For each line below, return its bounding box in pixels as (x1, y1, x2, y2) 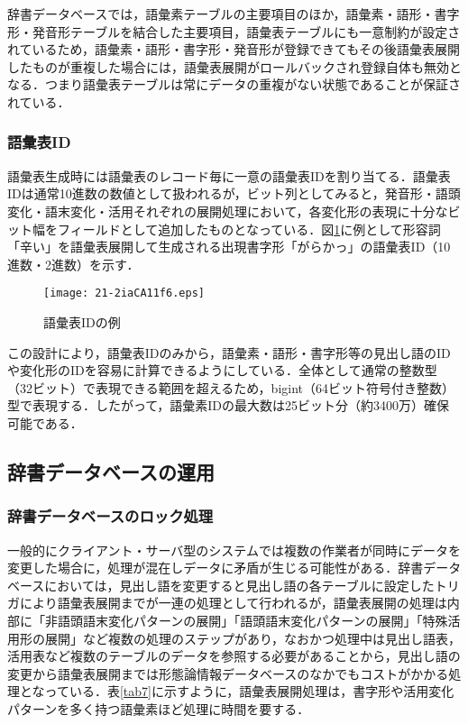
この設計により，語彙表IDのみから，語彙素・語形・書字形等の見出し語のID (7, 343, 451, 362)
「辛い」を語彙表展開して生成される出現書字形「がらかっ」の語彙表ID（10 (7, 237, 451, 256)
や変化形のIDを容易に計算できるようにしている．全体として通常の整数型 (7, 361, 437, 380)
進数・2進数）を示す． (7, 254, 140, 273)
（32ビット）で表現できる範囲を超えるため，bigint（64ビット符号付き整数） (7, 378, 455, 397)
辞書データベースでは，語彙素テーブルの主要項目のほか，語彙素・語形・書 (7, 5, 447, 23)
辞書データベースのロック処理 (7, 505, 214, 527)
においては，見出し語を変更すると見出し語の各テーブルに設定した (44, 575, 435, 594)
